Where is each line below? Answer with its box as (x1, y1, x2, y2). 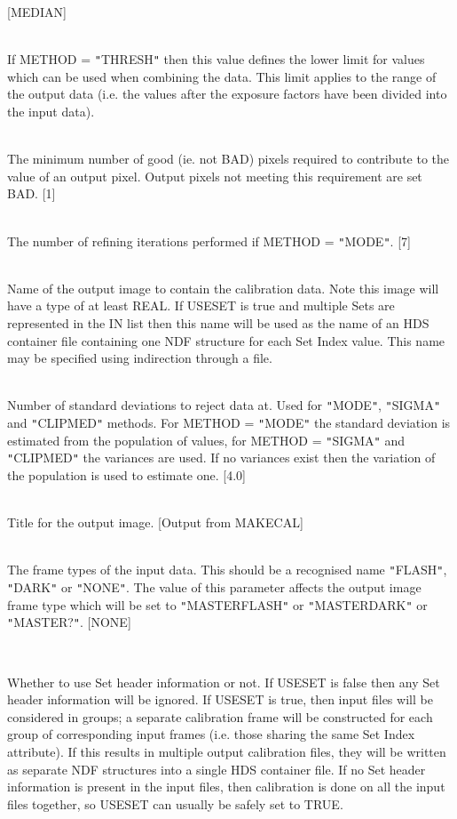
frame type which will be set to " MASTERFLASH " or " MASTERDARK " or (7, 595, 428, 614)
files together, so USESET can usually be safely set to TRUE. (7, 794, 343, 813)
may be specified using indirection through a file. (7, 349, 272, 367)
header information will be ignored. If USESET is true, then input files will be (7, 690, 433, 709)
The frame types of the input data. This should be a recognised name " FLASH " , (7, 560, 447, 579)
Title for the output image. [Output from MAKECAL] (7, 513, 303, 532)
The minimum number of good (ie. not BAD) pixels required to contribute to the (7, 149, 450, 168)
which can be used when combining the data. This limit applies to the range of (7, 67, 437, 85)
